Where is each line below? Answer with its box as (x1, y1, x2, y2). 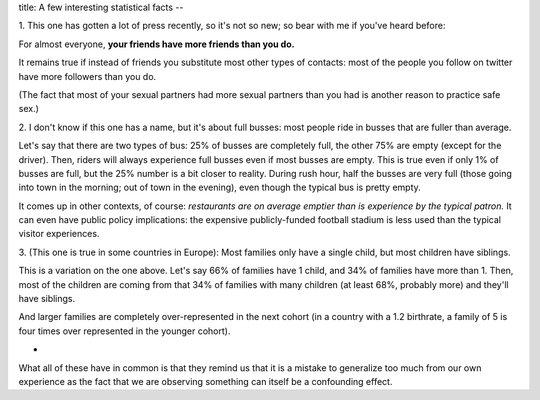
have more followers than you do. (18, 70, 157, 82)
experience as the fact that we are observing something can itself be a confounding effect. (18, 375, 393, 387)
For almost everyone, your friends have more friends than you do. (18, 38, 295, 50)
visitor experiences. (18, 228, 100, 240)
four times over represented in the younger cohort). (18, 325, 231, 337)
